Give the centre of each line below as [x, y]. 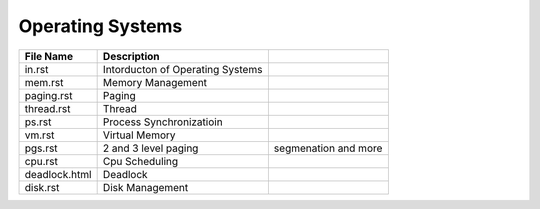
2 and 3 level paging [150, 148]
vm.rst [39, 135]
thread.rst [47, 108]
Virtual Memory [139, 135]
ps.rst [38, 122]
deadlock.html [58, 174]
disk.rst [42, 187]
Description [131, 56]
